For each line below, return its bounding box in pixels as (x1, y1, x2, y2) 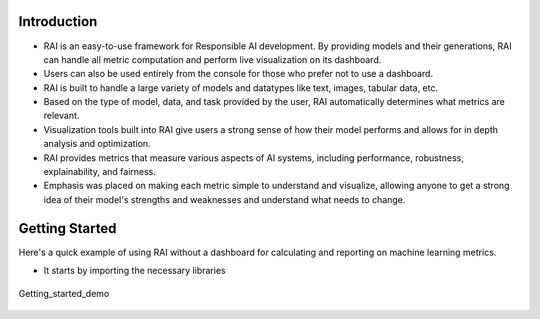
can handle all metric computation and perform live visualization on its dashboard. (43, 53, 382, 65)
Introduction (18, 13, 98, 30)
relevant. (43, 110, 80, 122)
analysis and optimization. (43, 138, 151, 150)
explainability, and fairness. (43, 166, 157, 178)
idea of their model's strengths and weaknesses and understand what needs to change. (43, 193, 406, 205)
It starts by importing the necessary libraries (43, 265, 226, 277)
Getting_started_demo (18, 287, 110, 299)
